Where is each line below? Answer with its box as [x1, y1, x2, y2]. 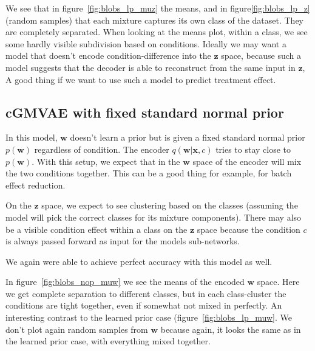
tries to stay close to [215, 142, 291, 155]
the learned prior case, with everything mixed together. [5, 335, 211, 347]
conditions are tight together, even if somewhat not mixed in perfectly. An [5, 299, 282, 312]
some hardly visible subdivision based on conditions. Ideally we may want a [5, 37, 286, 50]
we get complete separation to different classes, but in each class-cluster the [5, 287, 286, 299]
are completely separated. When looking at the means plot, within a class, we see [5, 25, 308, 38]
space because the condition [197, 222, 300, 235]
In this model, [5, 131, 58, 144]
